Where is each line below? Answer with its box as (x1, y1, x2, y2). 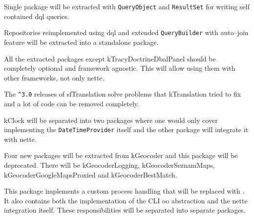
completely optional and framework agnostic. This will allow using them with (4, 63, 235, 73)
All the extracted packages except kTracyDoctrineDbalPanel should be (4, 53, 216, 63)
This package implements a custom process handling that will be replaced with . (4, 186, 245, 196)
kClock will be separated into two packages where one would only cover (4, 115, 218, 125)
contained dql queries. (4, 11, 69, 21)
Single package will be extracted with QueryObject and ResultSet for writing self (4, 1, 250, 11)
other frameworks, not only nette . (4, 72, 105, 82)
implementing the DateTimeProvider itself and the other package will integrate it (4, 124, 249, 135)
